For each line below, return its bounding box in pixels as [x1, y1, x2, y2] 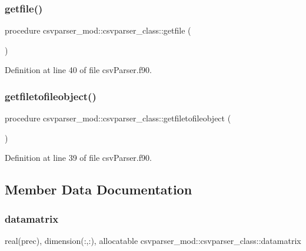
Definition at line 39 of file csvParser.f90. [5, 151, 152, 164]
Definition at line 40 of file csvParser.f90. [5, 64, 152, 76]
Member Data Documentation [5, 180, 192, 199]
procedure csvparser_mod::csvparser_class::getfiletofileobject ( [5, 112, 231, 124]
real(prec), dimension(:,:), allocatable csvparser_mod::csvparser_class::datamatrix [5, 235, 301, 246]
